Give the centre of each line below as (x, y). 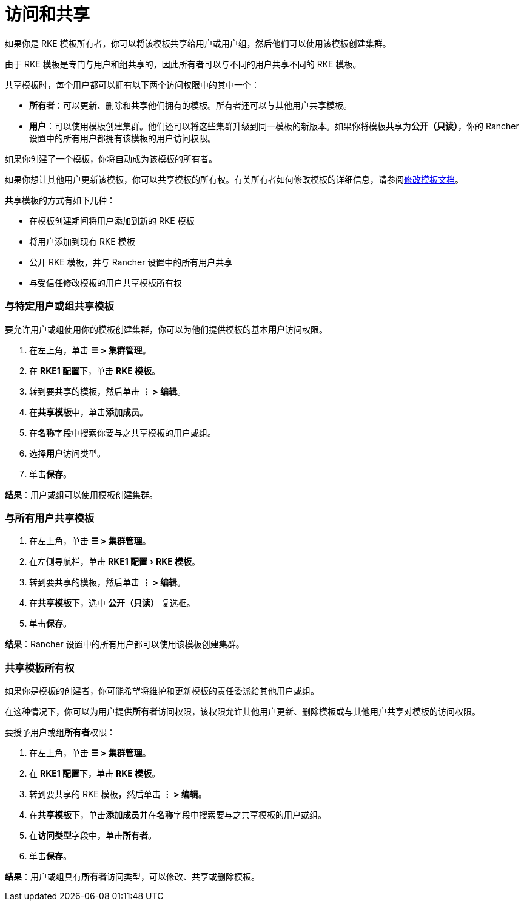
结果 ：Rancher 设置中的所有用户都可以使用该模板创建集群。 (125, 644)
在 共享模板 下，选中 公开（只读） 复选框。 (112, 603)
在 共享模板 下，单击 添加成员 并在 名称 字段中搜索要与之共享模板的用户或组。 (178, 815)
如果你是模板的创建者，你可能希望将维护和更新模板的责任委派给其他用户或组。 (162, 691)
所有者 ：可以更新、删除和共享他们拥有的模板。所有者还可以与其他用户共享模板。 (190, 105)
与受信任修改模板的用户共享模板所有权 (106, 282)
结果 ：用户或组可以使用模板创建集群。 (81, 494)
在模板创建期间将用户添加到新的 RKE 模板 (112, 220)
